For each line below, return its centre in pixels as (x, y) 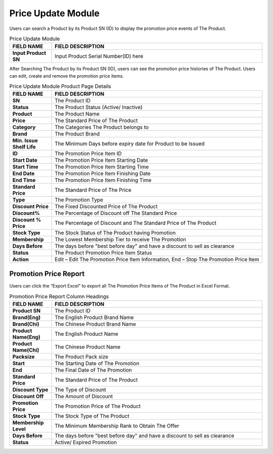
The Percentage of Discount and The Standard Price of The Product (136, 223)
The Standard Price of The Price (93, 190)
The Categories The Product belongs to (102, 127)
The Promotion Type (79, 200)
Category (24, 127)
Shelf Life (24, 147)
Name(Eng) (26, 337)
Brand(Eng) (27, 317)
